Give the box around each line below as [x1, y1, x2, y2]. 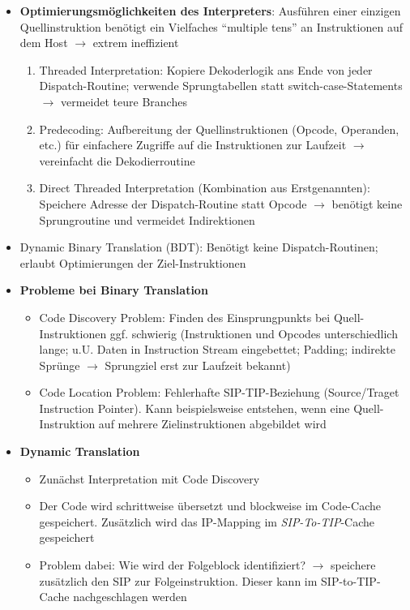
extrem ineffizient [92, 34, 179, 51]
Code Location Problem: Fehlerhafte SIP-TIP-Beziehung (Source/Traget [39, 384, 399, 401]
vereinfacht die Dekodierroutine [39, 152, 195, 169]
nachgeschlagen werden [73, 588, 187, 605]
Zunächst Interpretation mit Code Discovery [39, 470, 260, 487]
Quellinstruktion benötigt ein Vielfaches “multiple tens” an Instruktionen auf [19, 18, 403, 35]
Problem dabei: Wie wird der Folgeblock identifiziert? [39, 556, 306, 573]
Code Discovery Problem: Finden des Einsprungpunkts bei [39, 308, 331, 325]
